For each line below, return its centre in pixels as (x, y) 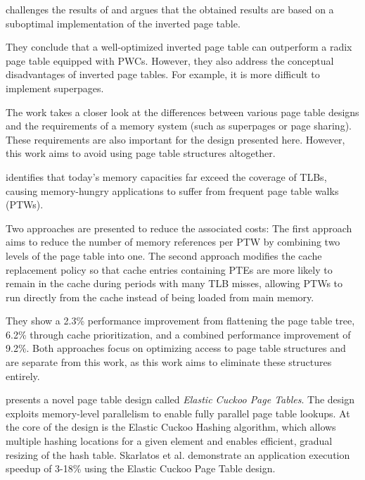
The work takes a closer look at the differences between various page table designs (182, 112)
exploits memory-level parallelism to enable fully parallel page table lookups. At (178, 413)
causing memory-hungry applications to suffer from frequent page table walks (172, 190)
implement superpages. (55, 88)
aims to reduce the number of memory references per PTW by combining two (173, 242)
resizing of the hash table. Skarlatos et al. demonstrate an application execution (178, 454)
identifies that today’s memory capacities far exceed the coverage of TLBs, (166, 176)
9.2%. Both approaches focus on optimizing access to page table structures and (176, 348)
